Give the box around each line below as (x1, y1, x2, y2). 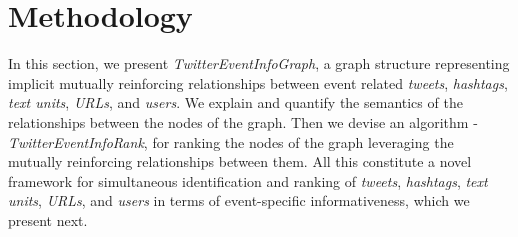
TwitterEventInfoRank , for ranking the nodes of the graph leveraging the (8, 131, 454, 152)
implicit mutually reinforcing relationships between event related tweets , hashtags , (8, 72, 508, 93)
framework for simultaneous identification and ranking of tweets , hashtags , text (8, 170, 488, 191)
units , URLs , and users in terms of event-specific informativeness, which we (8, 190, 470, 211)
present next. (8, 209, 88, 230)
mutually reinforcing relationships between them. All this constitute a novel (8, 151, 472, 172)
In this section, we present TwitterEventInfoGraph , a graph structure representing (8, 53, 510, 74)
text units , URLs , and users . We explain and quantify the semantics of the (8, 92, 463, 113)
